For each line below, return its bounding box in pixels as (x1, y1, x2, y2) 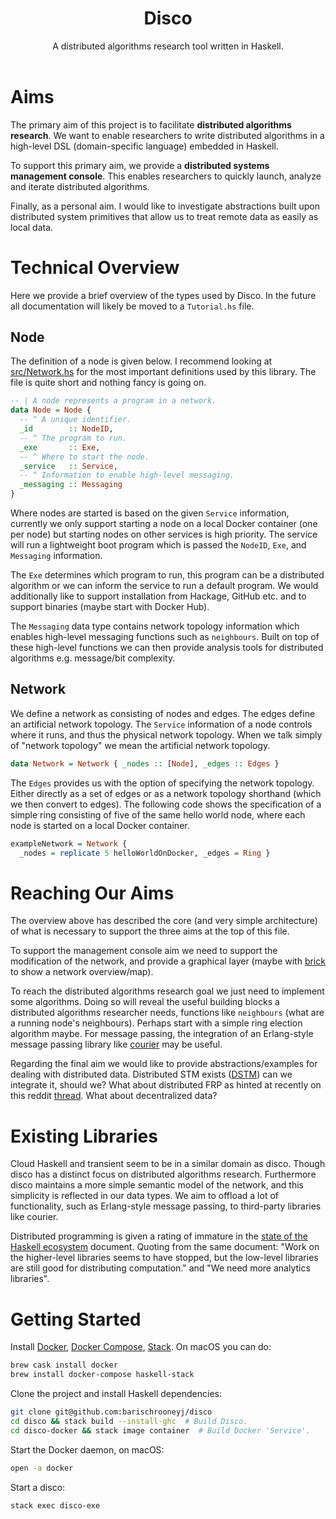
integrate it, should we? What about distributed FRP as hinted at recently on (10, 1079, 322, 1091)
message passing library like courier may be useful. (10, 1038, 223, 1051)
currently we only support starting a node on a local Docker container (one (10, 518, 318, 530)
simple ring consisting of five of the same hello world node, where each (10, 808, 306, 821)
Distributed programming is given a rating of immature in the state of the (10, 1230, 308, 1242)
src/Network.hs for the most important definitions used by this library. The (10, 366, 317, 378)
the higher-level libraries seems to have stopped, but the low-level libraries (10, 1252, 319, 1264)
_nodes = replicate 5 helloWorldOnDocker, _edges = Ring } (19, 848, 271, 858)
